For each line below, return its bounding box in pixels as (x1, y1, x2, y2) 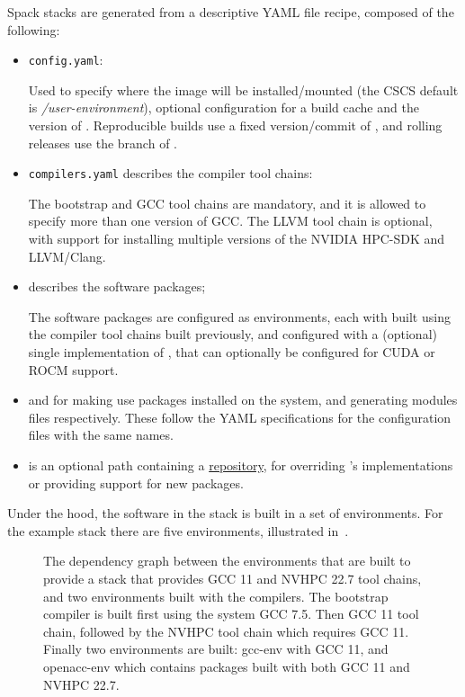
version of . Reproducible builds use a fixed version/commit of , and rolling (28, 116, 443, 135)
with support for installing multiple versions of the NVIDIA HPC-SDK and (28, 229, 445, 248)
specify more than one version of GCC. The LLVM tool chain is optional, (28, 211, 433, 230)
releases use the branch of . (28, 133, 177, 152)
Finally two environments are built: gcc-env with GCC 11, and (43, 639, 389, 658)
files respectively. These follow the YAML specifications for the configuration (28, 407, 452, 426)
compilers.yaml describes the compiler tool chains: (28, 164, 313, 183)
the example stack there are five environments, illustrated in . (7, 521, 349, 540)
